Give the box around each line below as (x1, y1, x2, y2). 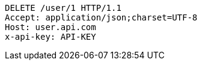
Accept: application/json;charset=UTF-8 (5, 13, 198, 22)
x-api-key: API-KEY (5, 32, 96, 42)
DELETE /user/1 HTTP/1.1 (5, 3, 121, 13)
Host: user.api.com (5, 22, 96, 32)
